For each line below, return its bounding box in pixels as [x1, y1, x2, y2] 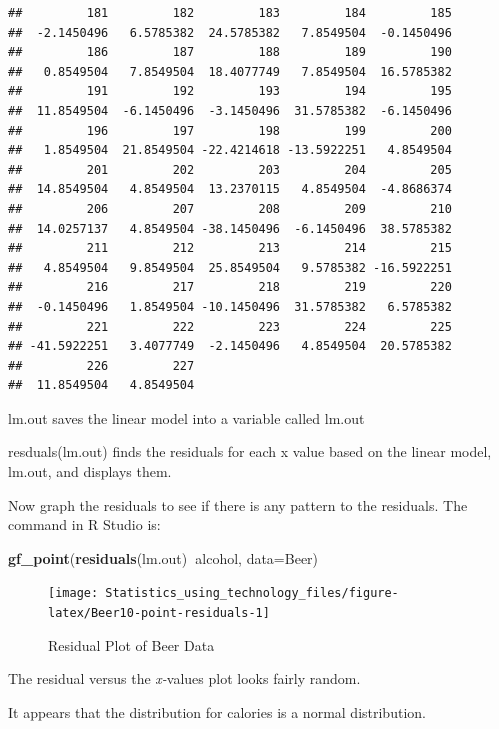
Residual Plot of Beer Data [48, 634, 215, 655]
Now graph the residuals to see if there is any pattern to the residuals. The [8, 494, 468, 515]
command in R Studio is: [8, 514, 161, 535]
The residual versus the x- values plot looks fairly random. [8, 668, 361, 689]
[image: [48, 586, 99, 601]
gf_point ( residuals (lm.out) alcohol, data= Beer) [8, 547, 319, 568]
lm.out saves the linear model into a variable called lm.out [8, 407, 365, 428]
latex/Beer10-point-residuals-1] [48, 606, 270, 621]
